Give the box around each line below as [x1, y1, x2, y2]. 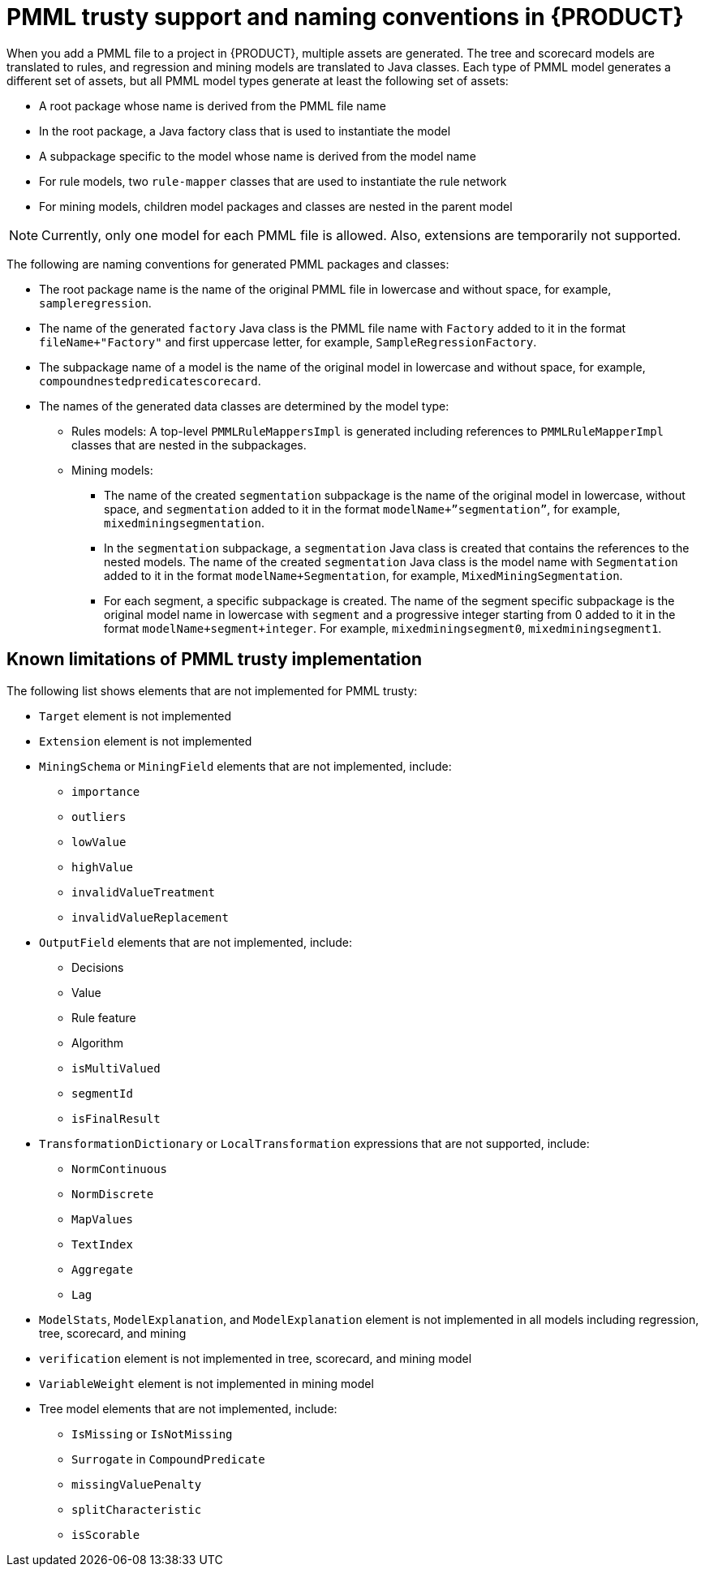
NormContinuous [71, 1162, 168, 1175]
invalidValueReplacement [71, 910, 229, 924]
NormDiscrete [71, 1187, 154, 1201]
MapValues [71, 1212, 133, 1226]
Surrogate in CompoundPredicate [71, 1451, 265, 1466]
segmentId [71, 1086, 133, 1100]
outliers [71, 810, 127, 823]
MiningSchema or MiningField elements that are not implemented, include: [39, 759, 452, 773]
